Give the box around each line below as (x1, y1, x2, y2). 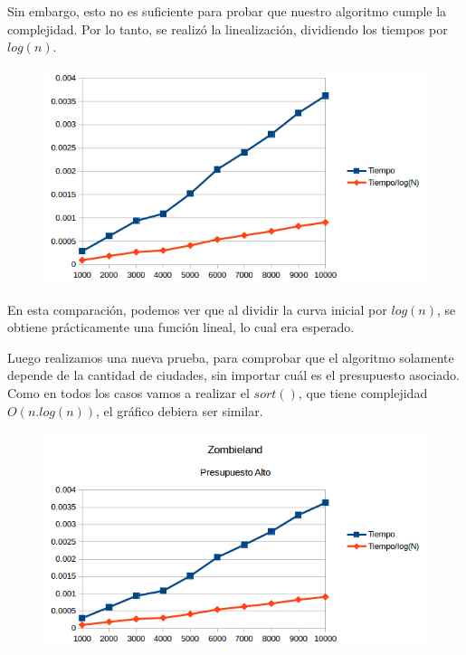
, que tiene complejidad (298, 384, 428, 403)
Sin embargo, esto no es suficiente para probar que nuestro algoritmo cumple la (7, 2, 447, 20)
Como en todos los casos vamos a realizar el (7, 384, 250, 403)
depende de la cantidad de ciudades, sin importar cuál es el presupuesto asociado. (7, 365, 460, 384)
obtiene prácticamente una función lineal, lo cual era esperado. (7, 318, 355, 337)
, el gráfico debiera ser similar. (96, 401, 263, 420)
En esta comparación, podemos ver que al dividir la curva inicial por (7, 299, 387, 318)
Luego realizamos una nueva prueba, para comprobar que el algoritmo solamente (7, 347, 454, 366)
